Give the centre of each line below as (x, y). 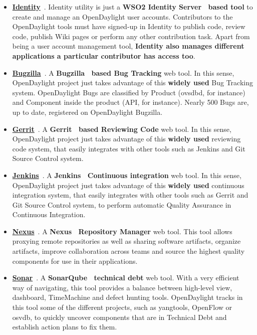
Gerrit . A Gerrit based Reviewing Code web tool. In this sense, (122, 129)
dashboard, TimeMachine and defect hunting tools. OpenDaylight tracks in (127, 297)
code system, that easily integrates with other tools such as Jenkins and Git (129, 148)
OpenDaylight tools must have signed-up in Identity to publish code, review (129, 26)
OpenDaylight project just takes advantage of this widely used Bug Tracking (133, 82)
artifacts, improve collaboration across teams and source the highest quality (128, 251)
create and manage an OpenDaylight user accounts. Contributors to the (122, 16)
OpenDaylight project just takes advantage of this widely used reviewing (126, 139)
